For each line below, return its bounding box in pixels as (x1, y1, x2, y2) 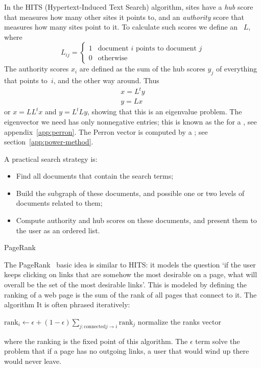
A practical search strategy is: (4, 153, 98, 164)
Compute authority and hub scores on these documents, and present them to (16, 215, 257, 226)
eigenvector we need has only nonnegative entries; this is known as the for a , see (4, 116, 257, 127)
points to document (135, 45, 197, 53)
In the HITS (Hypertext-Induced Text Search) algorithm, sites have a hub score (4, 2, 253, 12)
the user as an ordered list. (16, 225, 100, 235)
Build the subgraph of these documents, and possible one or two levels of (16, 187, 245, 198)
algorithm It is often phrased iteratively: (4, 299, 130, 310)
